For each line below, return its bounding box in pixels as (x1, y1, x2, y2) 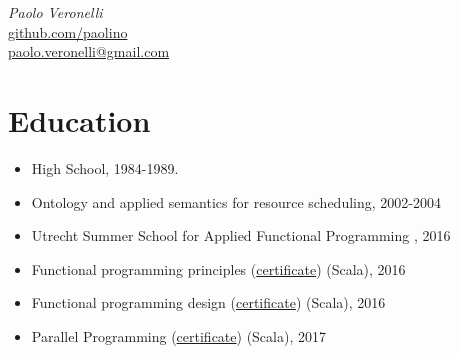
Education (8, 99, 151, 140)
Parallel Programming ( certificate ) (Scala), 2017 (31, 325, 326, 346)
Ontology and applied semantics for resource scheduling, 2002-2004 (31, 191, 441, 212)
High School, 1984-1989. (31, 157, 179, 178)
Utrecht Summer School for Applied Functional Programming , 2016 (31, 225, 451, 246)
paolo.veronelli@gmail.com (8, 41, 170, 62)
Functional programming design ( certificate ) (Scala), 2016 (31, 292, 386, 313)
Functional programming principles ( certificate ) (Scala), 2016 (31, 258, 406, 279)
